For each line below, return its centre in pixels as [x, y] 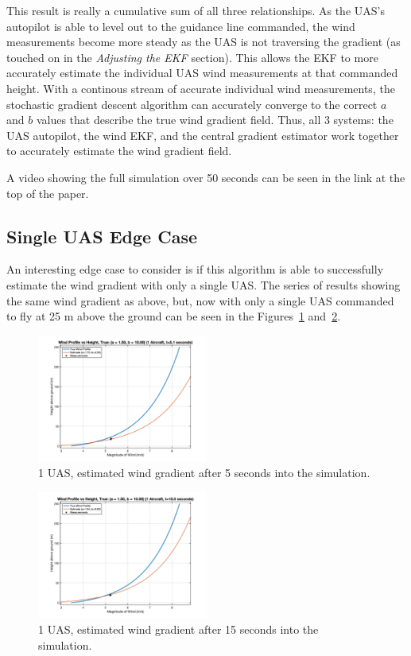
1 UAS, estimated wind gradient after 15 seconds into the [178, 629]
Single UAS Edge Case [102, 236]
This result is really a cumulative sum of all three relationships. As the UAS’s [196, 10]
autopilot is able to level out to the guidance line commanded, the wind [181, 26]
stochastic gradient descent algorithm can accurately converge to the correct [192, 104]
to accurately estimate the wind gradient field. [119, 151]
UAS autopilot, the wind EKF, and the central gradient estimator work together [203, 135]
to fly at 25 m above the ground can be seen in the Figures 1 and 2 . [174, 316]
